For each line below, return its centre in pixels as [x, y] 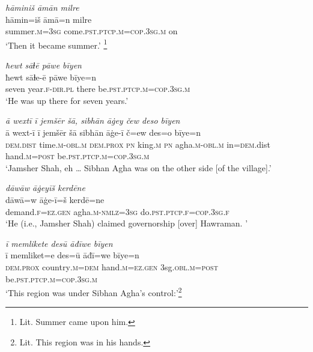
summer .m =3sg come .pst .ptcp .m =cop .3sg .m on [92, 31]
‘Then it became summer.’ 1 [56, 44]
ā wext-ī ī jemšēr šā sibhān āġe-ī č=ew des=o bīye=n [103, 132]
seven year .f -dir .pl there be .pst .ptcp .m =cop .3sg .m [98, 89]
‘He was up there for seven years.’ [67, 100]
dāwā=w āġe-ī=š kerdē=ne [55, 199]
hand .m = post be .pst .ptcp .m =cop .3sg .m [77, 156]
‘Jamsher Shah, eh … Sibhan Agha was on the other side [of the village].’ [138, 167]
